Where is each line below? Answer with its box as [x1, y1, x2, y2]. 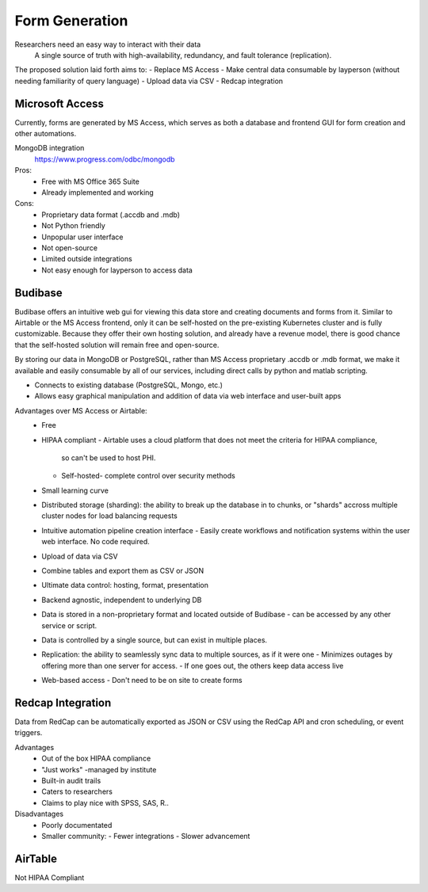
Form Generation [14, 12, 128, 29]
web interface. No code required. [41, 537, 150, 547]
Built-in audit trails [41, 776, 101, 786]
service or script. [41, 620, 97, 630]
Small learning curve [41, 486, 109, 495]
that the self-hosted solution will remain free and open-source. [14, 340, 220, 349]
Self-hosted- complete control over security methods [61, 471, 235, 481]
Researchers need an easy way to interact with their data [14, 40, 201, 49]
